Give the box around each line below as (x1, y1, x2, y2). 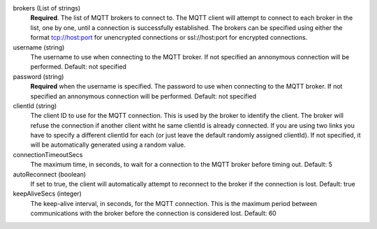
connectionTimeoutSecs (13, 150, 83, 158)
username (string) (13, 43, 65, 52)
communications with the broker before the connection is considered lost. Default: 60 (30, 209, 277, 218)
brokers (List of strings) (13, 4, 81, 12)
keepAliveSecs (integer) (13, 189, 82, 198)
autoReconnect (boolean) (13, 170, 87, 178)
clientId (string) (13, 101, 57, 110)
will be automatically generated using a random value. (30, 140, 186, 149)
